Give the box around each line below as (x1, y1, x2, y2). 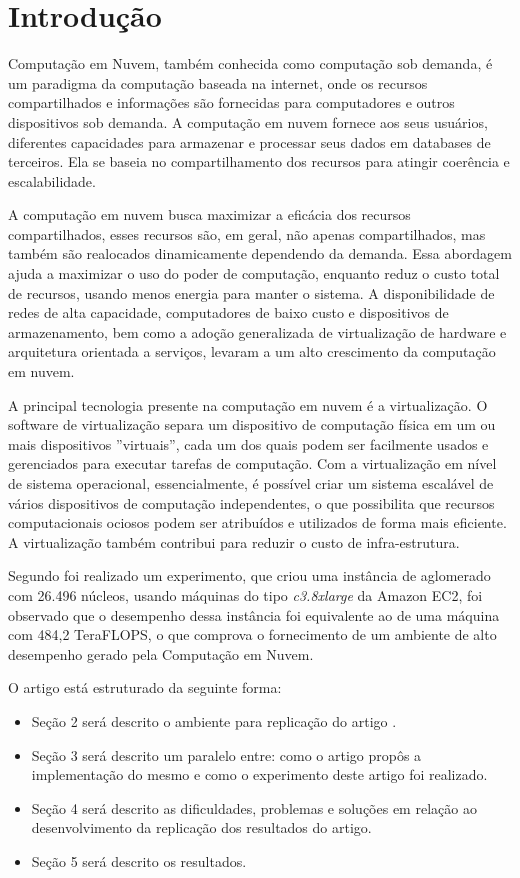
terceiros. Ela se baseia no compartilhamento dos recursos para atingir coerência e (8, 151, 510, 172)
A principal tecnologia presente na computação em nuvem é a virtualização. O (8, 394, 488, 415)
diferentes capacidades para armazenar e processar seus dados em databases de (8, 131, 491, 152)
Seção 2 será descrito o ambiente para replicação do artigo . (31, 710, 397, 731)
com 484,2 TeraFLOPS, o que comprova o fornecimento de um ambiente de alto (8, 624, 497, 645)
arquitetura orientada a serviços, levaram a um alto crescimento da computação (8, 341, 496, 362)
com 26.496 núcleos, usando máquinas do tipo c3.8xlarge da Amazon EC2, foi (8, 584, 483, 605)
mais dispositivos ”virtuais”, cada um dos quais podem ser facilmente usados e (8, 433, 489, 454)
